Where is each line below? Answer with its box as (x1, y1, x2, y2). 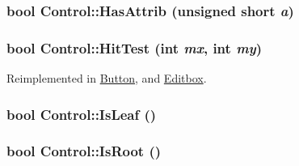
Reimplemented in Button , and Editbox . (6, 70, 207, 87)
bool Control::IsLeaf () (6, 104, 157, 124)
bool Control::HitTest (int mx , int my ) (6, 37, 263, 57)
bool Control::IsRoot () (6, 141, 162, 161)
